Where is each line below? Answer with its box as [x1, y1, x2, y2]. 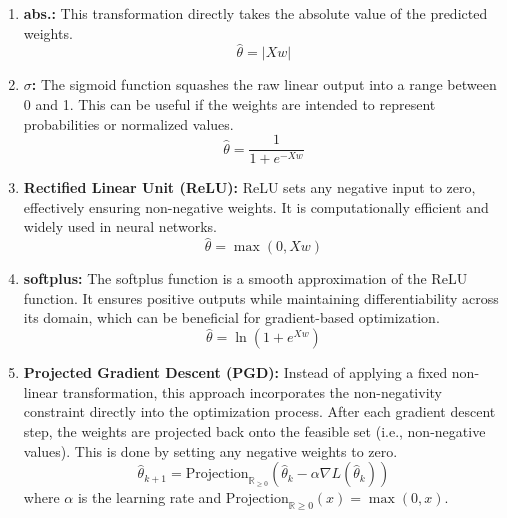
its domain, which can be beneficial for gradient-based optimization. [23, 307, 440, 328]
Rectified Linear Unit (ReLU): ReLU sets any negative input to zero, [23, 177, 476, 198]
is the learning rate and [77, 487, 222, 508]
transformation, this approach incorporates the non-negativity [62, 381, 442, 402]
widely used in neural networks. [23, 216, 217, 237]
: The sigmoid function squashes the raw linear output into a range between [31, 74, 497, 95]
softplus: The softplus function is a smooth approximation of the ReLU [23, 268, 468, 289]
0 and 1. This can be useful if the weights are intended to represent [23, 94, 436, 114]
